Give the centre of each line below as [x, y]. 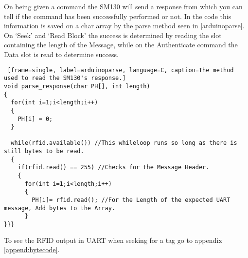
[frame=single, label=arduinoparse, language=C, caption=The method [121, 70]
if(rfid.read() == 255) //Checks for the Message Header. [114, 168]
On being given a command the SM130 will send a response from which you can [123, 6]
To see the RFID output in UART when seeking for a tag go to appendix [113, 240]
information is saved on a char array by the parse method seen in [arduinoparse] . [124, 26]
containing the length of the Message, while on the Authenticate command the [121, 45]
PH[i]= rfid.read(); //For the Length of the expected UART [131, 200]
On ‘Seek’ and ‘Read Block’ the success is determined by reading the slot [113, 35]
